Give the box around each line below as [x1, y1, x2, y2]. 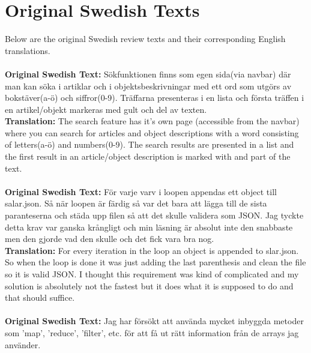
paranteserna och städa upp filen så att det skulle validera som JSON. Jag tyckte [5, 209, 304, 222]
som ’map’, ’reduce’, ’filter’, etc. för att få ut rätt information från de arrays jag [5, 326, 299, 339]
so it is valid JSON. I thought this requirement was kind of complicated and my [5, 268, 299, 280]
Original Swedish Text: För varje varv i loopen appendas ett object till [5, 185, 277, 198]
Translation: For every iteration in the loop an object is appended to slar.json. [5, 244, 299, 256]
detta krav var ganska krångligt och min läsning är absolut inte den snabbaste [5, 220, 293, 233]
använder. [5, 338, 41, 351]
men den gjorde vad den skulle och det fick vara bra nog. [5, 232, 214, 245]
